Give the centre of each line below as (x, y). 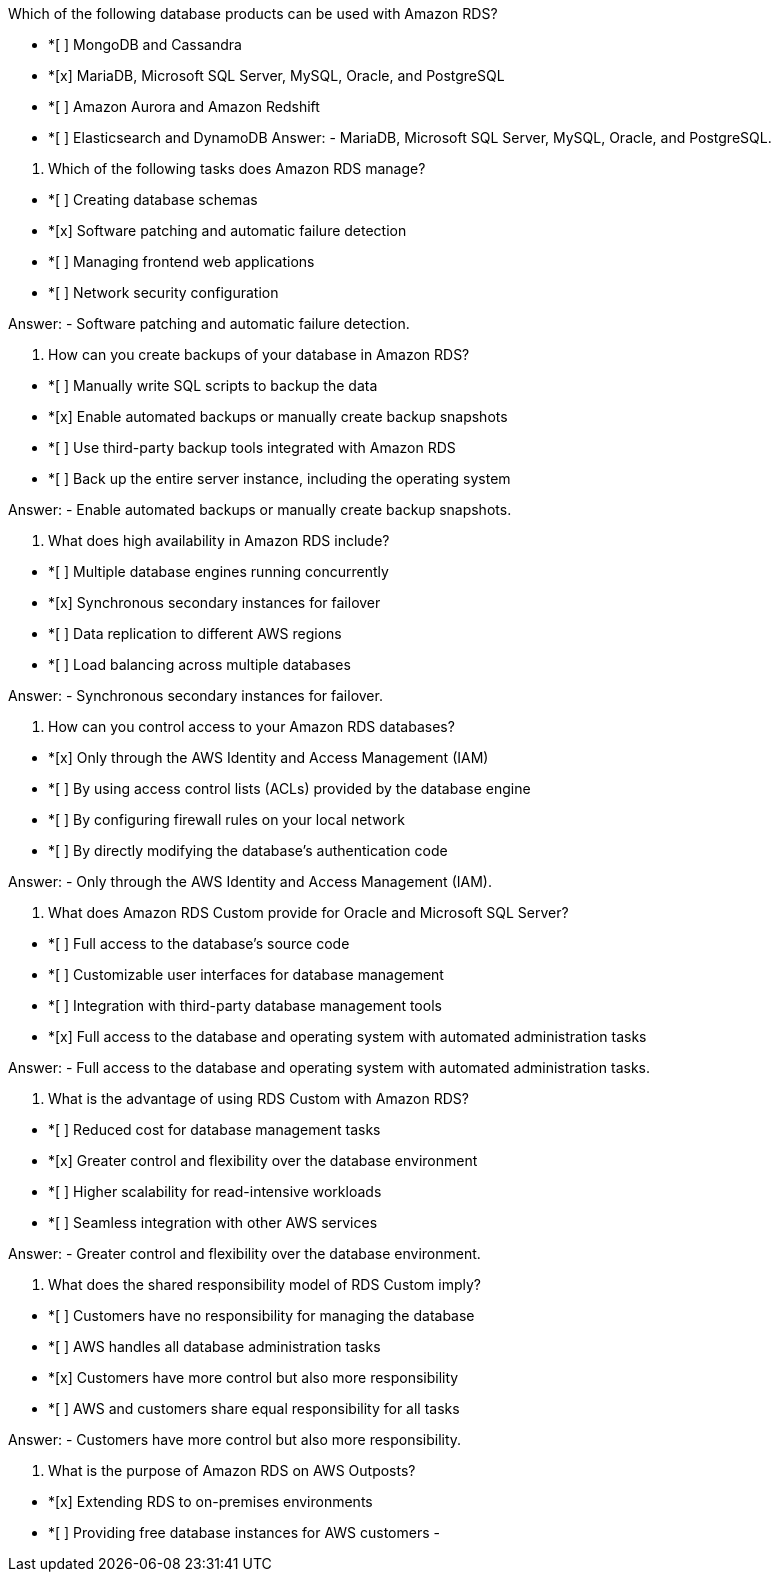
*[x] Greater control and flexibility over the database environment (263, 1160)
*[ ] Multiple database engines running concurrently (218, 571)
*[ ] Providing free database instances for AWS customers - (244, 1532)
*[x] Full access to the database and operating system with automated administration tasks (347, 1036)
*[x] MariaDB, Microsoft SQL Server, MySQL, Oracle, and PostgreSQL (276, 75)
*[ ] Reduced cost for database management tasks (214, 1129)
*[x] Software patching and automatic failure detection (227, 230)
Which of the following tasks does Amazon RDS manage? (237, 168)
